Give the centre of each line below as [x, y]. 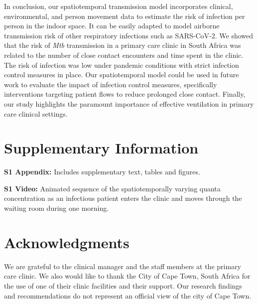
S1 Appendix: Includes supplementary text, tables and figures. [102, 172]
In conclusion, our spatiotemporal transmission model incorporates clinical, [119, 6]
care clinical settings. [36, 113]
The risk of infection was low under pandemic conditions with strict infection [122, 65]
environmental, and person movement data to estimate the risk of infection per [125, 16]
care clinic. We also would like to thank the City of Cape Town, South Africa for [127, 276]
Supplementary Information [101, 148]
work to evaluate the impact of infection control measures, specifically [111, 84]
